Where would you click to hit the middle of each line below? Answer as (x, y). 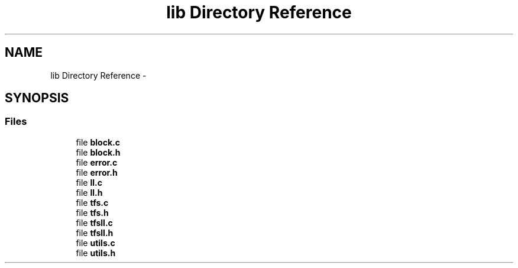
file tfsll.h (95, 233)
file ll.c (89, 182)
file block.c (98, 142)
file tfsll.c (94, 222)
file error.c (97, 162)
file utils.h (96, 253)
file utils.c (95, 243)
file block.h (98, 152)
